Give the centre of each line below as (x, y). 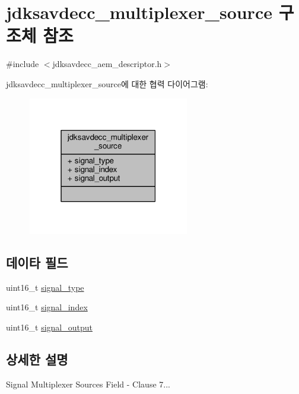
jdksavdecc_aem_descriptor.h (107, 64)
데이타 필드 (37, 262)
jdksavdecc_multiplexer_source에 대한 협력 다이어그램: (107, 83)
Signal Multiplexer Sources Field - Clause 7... (88, 384)
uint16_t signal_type (45, 287)
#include (23, 64)
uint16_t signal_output (49, 327)
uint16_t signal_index (47, 307)
